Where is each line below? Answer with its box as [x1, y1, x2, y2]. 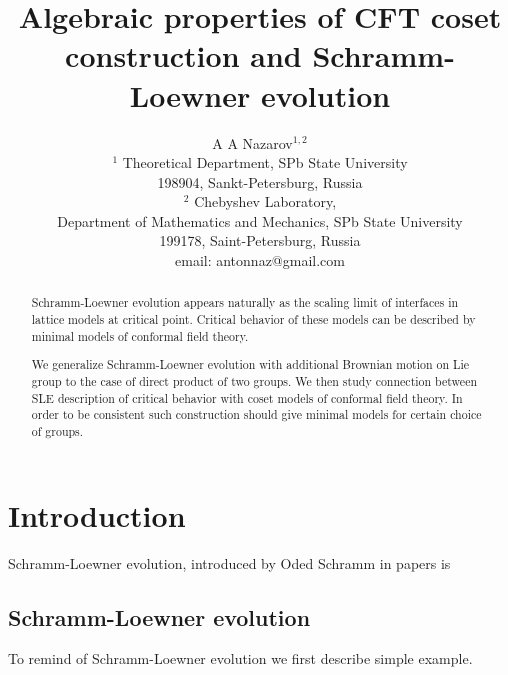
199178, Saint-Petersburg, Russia [159, 230, 361, 251]
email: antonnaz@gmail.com [175, 250, 345, 271]
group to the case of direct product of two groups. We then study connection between [31, 372, 478, 389]
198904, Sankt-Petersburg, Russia [157, 171, 363, 192]
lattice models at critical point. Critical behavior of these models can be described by [31, 311, 476, 328]
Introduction [8, 494, 186, 535]
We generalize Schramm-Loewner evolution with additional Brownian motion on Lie [31, 356, 470, 373]
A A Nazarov [212, 132, 293, 153]
